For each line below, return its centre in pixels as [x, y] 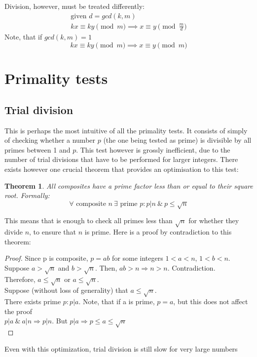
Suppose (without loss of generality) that [66, 290]
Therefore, [20, 279]
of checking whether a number [50, 140]
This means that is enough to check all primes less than [89, 220]
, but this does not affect [211, 301]
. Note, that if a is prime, [117, 301]
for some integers [138, 258]
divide [14, 231]
